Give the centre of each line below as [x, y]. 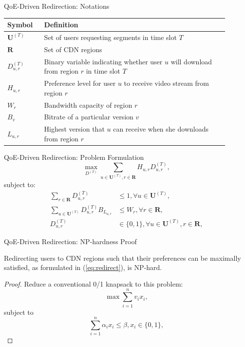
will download [191, 61]
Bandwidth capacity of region [88, 105]
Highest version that [74, 129]
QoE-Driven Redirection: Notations [57, 6]
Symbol [20, 25]
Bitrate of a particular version [89, 117]
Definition [61, 25]
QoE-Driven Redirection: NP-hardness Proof [70, 241]
